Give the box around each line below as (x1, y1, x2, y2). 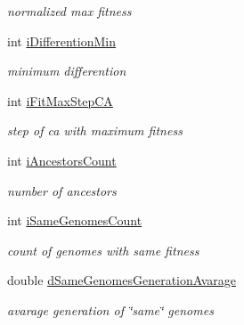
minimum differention (7, 61, 126, 80)
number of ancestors (7, 181, 117, 199)
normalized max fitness (7, 2, 132, 20)
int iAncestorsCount (7, 150, 117, 169)
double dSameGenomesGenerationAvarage (7, 271, 237, 289)
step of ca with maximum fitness (7, 121, 183, 140)
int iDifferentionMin (7, 31, 116, 50)
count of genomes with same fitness (7, 240, 199, 259)
